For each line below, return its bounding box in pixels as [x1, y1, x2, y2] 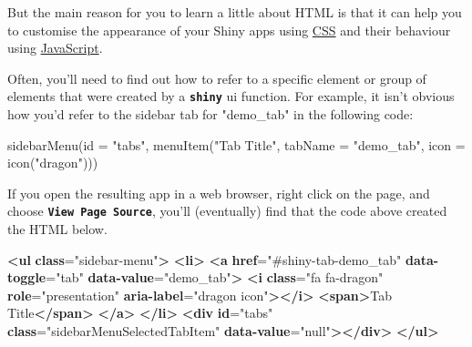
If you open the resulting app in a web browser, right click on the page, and [7, 183, 430, 202]
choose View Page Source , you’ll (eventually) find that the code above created [7, 201, 447, 220]
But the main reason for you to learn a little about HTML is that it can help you [7, 3, 462, 21]
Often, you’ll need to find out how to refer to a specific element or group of [7, 68, 426, 87]
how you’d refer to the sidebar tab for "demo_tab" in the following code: [7, 105, 414, 124]
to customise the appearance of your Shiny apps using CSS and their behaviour [7, 20, 451, 39]
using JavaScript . [7, 38, 103, 57]
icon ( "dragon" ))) [7, 153, 98, 172]
